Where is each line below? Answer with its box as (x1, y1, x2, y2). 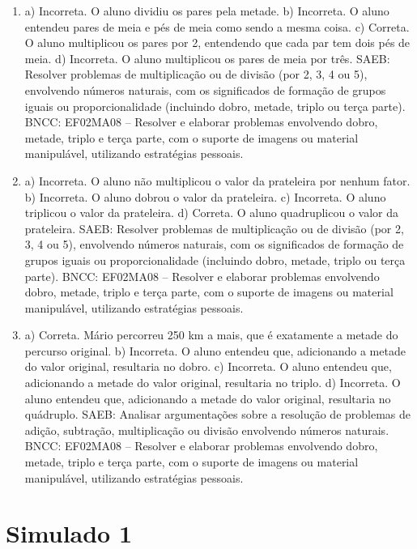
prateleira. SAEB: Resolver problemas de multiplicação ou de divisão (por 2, (24, 219, 404, 236)
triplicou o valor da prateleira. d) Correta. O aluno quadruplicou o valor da (24, 204, 399, 221)
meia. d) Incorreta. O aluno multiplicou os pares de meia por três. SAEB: (24, 49, 390, 66)
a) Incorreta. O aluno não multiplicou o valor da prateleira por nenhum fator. (24, 172, 411, 189)
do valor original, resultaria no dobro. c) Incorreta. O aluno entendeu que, (24, 358, 392, 375)
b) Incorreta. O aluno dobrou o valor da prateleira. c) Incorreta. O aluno (24, 188, 386, 205)
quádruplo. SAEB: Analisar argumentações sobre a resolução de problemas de (24, 406, 411, 423)
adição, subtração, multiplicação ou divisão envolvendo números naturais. (24, 421, 389, 438)
